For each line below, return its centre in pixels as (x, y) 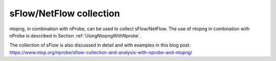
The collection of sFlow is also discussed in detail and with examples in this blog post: (100, 45)
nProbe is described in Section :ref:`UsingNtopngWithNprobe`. (75, 35)
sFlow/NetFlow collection (65, 13)
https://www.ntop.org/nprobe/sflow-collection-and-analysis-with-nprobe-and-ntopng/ (101, 52)
